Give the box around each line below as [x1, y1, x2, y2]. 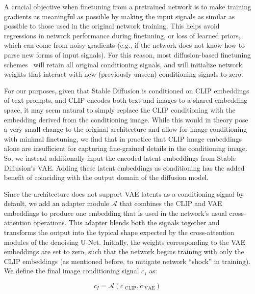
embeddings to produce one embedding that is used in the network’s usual [4, 207, 227, 218]
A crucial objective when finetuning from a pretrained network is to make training [4, 1, 251, 11]
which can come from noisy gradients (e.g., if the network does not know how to [4, 40, 245, 50]
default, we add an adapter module [4, 198, 109, 208]
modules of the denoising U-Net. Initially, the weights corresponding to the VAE [4, 236, 246, 247]
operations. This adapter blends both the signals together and [33, 217, 220, 228]
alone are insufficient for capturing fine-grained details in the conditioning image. [4, 143, 247, 153]
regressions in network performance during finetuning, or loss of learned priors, [4, 30, 241, 40]
